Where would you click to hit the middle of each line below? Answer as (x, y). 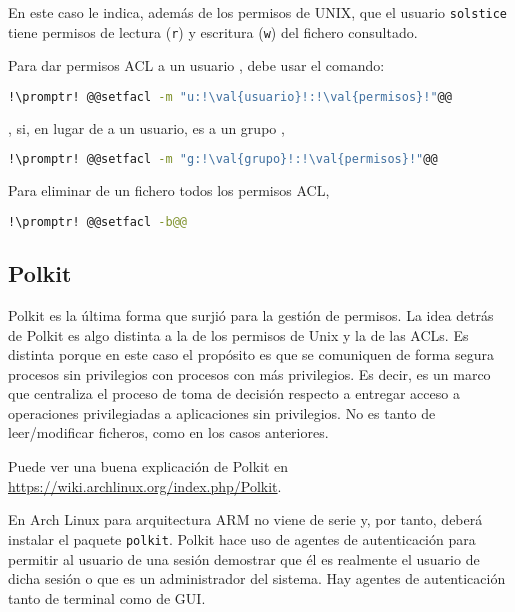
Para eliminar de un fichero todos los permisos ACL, (169, 190)
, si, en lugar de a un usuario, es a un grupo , (146, 127)
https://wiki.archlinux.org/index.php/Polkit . (145, 485)
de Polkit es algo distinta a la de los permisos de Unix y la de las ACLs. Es (238, 334)
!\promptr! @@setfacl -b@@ (97, 221)
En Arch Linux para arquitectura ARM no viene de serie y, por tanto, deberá (245, 519)
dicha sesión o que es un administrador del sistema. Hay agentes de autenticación (257, 578)
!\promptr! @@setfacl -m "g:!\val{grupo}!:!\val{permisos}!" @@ (223, 159)
